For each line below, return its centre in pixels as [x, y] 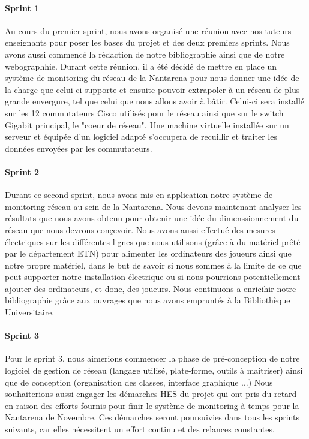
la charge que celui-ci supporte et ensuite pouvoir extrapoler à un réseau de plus [152, 89]
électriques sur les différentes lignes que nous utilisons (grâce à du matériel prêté [153, 241]
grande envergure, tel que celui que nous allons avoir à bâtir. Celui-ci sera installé [155, 101]
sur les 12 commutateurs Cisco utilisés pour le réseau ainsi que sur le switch [144, 112]
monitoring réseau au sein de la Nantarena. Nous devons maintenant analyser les [153, 206]
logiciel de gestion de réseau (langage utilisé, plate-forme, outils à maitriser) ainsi [154, 370]
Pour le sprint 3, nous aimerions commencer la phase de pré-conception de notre [152, 358]
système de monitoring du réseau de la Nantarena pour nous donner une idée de [152, 78]
